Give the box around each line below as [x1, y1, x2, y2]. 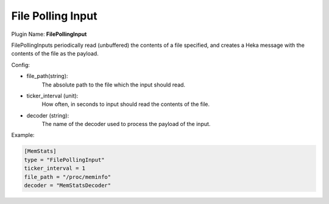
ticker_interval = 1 [24, 165, 85, 172]
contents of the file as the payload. [11, 50, 99, 57]
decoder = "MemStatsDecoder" [24, 182, 111, 189]
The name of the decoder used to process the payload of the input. [41, 121, 211, 128]
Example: [11, 132, 35, 139]
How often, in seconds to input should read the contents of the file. [41, 100, 210, 108]
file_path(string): [26, 72, 68, 80]
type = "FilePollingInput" [24, 156, 105, 163]
